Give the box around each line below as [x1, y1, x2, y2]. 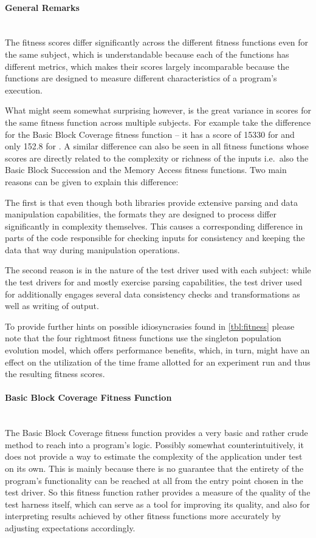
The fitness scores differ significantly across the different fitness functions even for [5, 36, 309, 49]
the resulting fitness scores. [5, 367, 105, 380]
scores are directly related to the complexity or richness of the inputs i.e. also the [5, 151, 309, 164]
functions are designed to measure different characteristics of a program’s [5, 72, 277, 84]
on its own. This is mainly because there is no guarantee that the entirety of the [5, 462, 304, 474]
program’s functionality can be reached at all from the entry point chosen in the [5, 474, 303, 486]
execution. [5, 83, 43, 96]
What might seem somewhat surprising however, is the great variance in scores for [5, 104, 311, 117]
